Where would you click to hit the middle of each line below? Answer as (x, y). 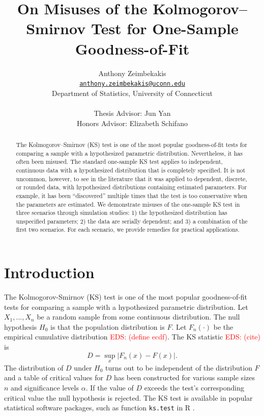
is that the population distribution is (107, 326)
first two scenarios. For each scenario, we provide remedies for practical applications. (128, 229)
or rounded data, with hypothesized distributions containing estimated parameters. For (131, 187)
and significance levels (45, 388)
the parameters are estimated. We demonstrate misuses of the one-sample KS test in (128, 204)
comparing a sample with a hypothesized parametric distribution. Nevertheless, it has (129, 153)
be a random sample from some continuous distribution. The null (138, 317)
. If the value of (110, 388)
